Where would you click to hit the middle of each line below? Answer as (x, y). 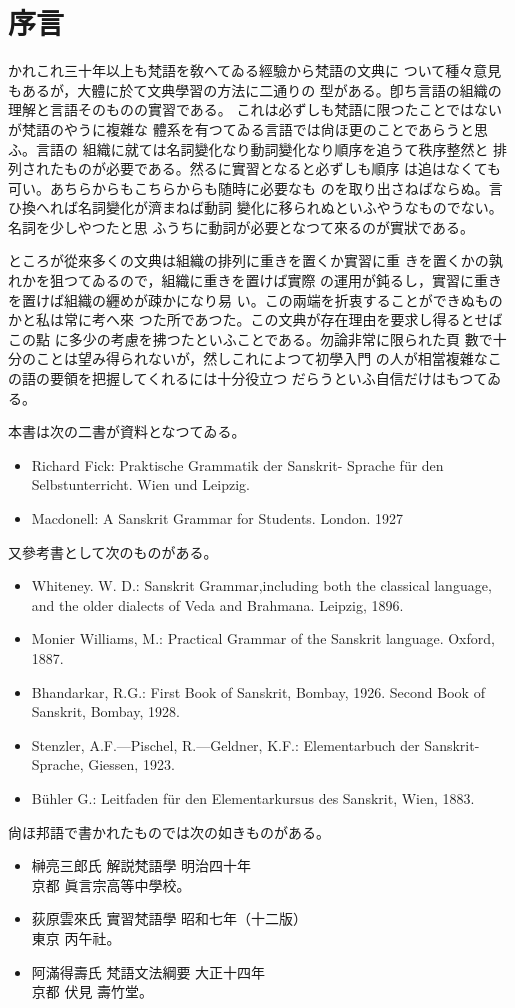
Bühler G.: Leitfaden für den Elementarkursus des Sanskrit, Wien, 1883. (253, 797)
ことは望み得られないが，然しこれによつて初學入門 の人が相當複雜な (261, 358)
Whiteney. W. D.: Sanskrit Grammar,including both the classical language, (261, 585)
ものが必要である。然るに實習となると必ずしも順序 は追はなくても (282, 168)
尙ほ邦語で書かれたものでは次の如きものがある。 (169, 831)
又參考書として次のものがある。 (113, 551)
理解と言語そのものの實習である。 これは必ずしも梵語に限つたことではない (255, 109)
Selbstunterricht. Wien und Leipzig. (140, 484)
